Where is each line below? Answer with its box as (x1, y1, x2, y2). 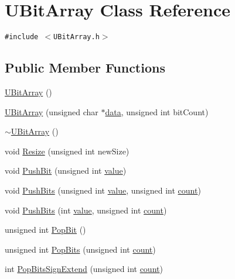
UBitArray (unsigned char (5, 105, 98, 118)
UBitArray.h (53, 33, 100, 42)
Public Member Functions (5, 58, 165, 77)
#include (5, 33, 39, 42)
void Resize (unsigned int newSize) (5, 144, 130, 157)
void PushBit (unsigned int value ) (5, 164, 127, 177)
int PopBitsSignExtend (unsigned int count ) (5, 263, 163, 275)
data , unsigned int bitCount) (105, 105, 209, 118)
